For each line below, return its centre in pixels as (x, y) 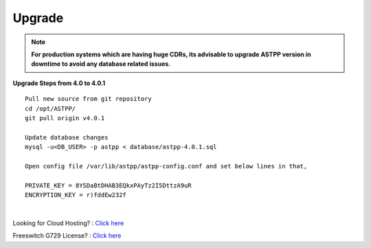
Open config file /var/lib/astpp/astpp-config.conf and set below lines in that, (166, 166)
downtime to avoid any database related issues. (101, 64)
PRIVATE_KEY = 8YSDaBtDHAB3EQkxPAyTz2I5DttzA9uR (108, 185)
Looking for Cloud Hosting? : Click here (68, 223)
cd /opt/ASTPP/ (50, 109)
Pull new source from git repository (89, 99)
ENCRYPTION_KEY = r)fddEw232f (76, 195)
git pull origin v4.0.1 (65, 118)
